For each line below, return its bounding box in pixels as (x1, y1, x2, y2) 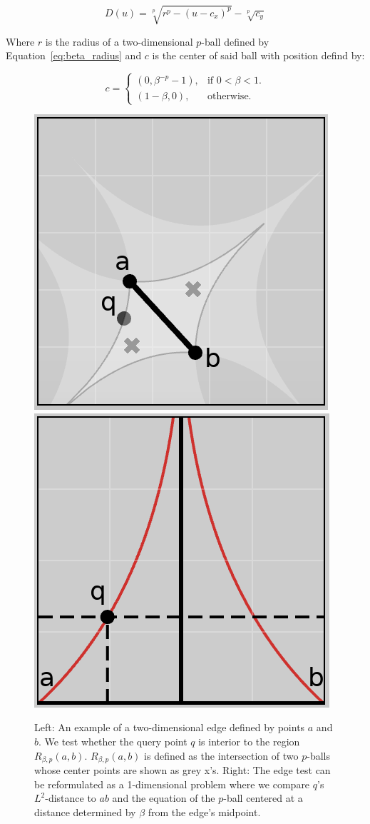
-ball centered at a (223, 790, 303, 805)
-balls (307, 748, 330, 763)
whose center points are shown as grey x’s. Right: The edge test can (34, 763, 331, 778)
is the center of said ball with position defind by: (152, 48, 365, 63)
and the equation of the (112, 790, 215, 805)
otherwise (207, 91, 249, 102)
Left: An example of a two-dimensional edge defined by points (34, 720, 305, 735)
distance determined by (34, 804, 136, 819)
